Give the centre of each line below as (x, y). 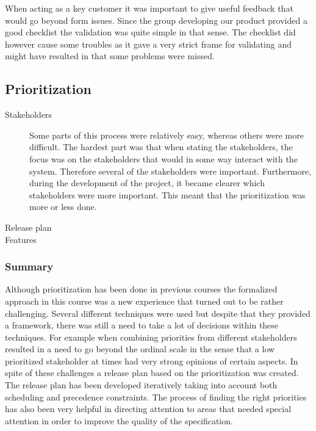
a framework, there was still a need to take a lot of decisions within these (142, 325)
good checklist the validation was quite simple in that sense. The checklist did (150, 32)
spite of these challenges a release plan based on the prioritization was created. (152, 373)
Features (21, 239)
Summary (29, 266)
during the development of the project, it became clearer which (147, 183)
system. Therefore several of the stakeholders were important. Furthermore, (171, 171)
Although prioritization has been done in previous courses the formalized (141, 289)
